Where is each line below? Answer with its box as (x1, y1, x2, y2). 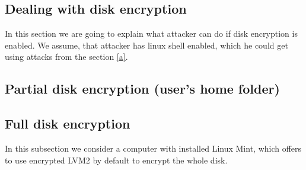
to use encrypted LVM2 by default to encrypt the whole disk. (5, 153, 228, 166)
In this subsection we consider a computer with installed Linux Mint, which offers (5, 142, 302, 154)
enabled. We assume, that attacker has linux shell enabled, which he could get (5, 39, 288, 51)
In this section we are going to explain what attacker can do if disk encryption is (5, 27, 298, 40)
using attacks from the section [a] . (5, 50, 128, 63)
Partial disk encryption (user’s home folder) (5, 79, 280, 98)
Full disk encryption (5, 114, 130, 133)
